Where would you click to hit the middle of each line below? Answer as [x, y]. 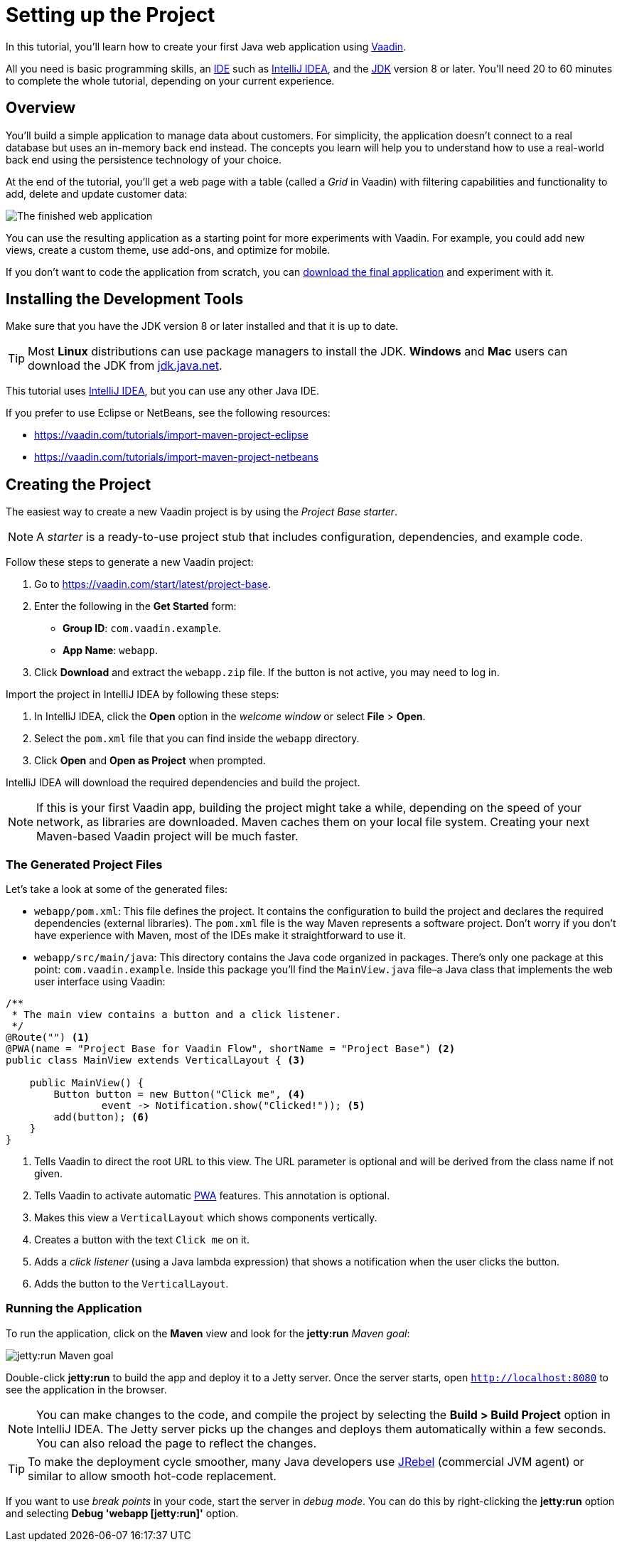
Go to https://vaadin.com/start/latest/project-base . [152, 584]
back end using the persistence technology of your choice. [144, 159]
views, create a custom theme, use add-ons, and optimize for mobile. [168, 250]
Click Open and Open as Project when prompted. [150, 761]
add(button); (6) [102, 1117]
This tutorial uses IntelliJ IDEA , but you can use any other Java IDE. [162, 391]
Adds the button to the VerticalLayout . [132, 1284]
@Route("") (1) [48, 1038]
